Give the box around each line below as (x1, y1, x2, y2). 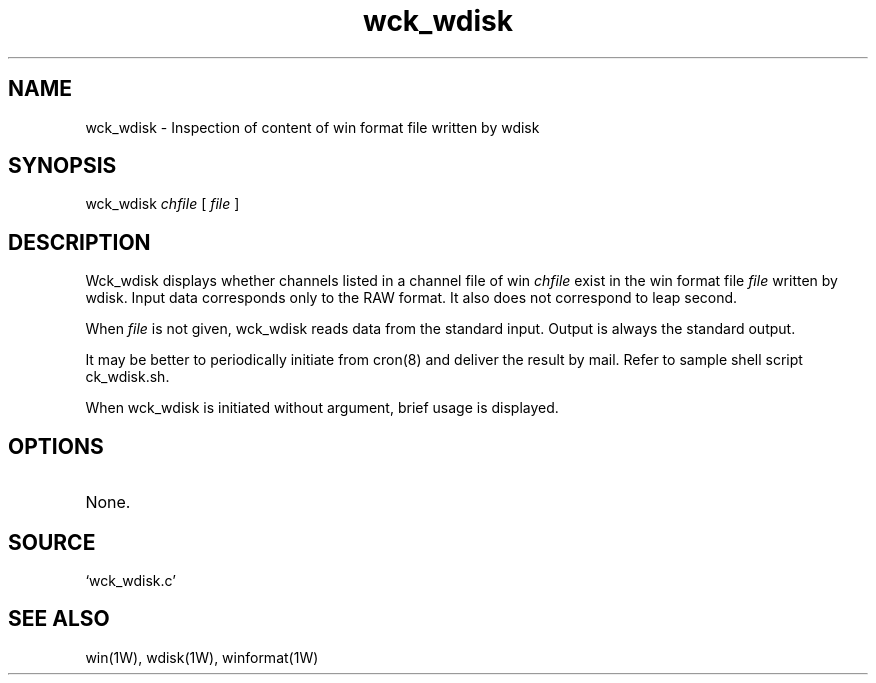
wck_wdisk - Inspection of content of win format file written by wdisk (85, 118, 540, 136)
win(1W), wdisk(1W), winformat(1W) (85, 648, 319, 666)
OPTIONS (8, 433, 104, 459)
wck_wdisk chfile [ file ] (85, 195, 240, 213)
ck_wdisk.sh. (85, 368, 170, 386)
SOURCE (8, 529, 96, 555)
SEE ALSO (8, 606, 110, 632)
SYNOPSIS (8, 153, 117, 179)
